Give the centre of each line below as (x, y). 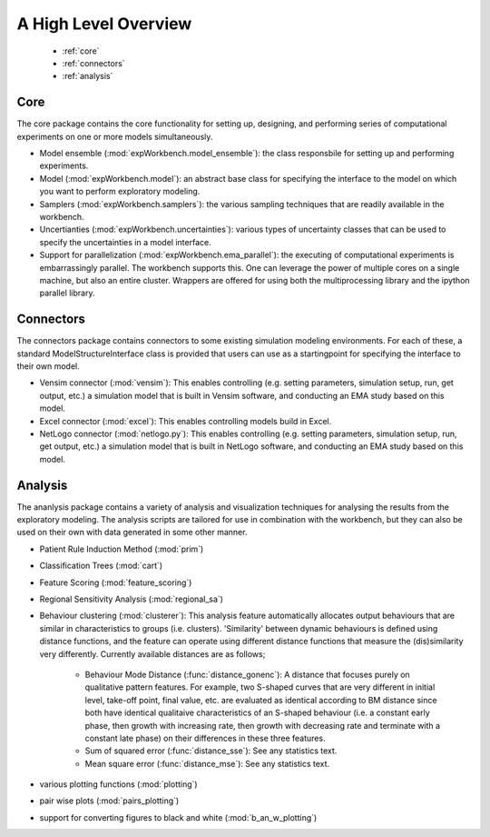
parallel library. (67, 293)
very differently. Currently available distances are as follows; (152, 653)
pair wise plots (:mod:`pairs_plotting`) (109, 801)
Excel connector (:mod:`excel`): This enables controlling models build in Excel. (186, 421)
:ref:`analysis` (88, 76)
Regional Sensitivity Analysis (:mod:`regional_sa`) (132, 599)
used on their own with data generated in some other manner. (132, 533)
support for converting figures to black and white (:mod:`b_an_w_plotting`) (178, 817)
